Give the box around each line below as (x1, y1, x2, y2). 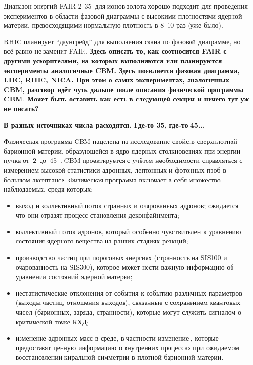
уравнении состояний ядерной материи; (15, 271, 133, 282)
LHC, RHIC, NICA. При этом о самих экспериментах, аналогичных (4, 75, 229, 85)
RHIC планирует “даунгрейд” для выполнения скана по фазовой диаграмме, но (4, 36, 241, 46)
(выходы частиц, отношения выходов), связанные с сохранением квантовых (15, 297, 241, 307)
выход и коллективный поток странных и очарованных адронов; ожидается (15, 200, 239, 210)
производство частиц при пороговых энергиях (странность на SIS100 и (15, 252, 227, 263)
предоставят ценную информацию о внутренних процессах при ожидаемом (15, 342, 239, 352)
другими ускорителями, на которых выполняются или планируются (4, 55, 222, 65)
